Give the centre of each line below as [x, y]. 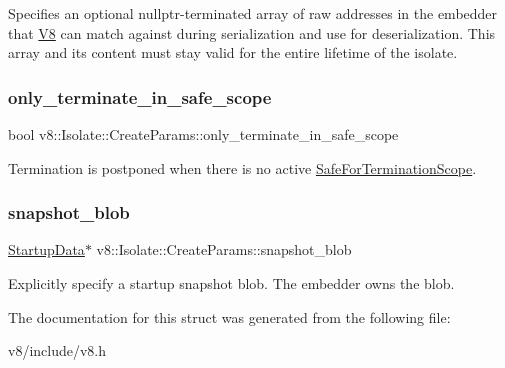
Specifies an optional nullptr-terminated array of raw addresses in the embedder [253, 13]
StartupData [46, 249]
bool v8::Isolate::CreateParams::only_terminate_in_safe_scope [203, 134]
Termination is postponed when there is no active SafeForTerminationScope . [242, 167]
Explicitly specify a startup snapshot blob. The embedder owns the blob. [231, 283]
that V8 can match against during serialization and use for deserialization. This [252, 32]
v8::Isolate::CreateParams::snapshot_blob [224, 249]
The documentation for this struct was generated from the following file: [229, 316]
